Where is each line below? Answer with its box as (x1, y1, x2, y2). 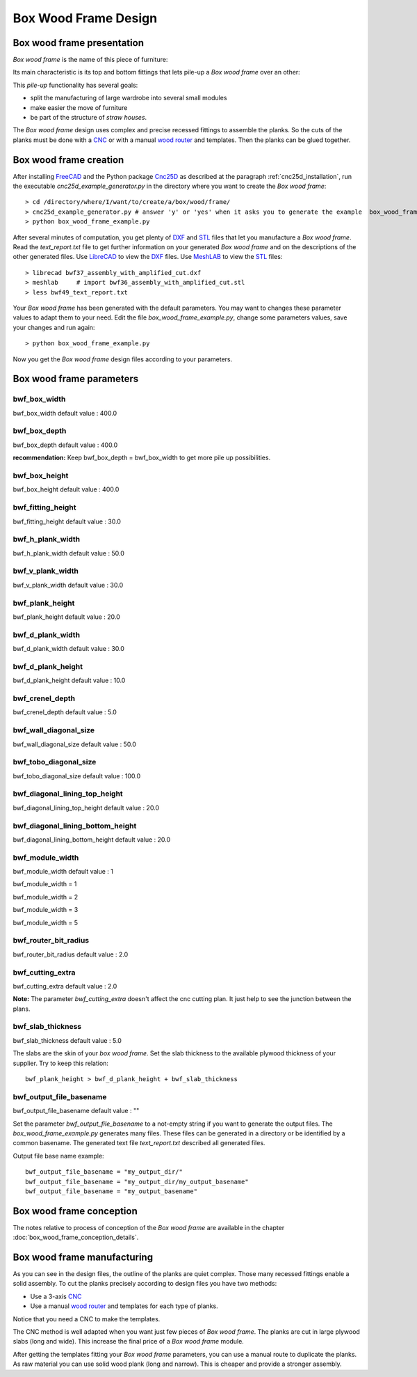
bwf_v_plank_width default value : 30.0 (13, 581, 124, 589)
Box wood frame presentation (13, 37, 144, 49)
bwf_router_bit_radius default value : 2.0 (13, 950, 129, 959)
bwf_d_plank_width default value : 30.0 (13, 645, 125, 653)
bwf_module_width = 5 (13, 918, 78, 927)
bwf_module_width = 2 (13, 892, 79, 901)
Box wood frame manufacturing (13, 1252, 153, 1263)
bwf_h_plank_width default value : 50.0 (13, 549, 124, 557)
